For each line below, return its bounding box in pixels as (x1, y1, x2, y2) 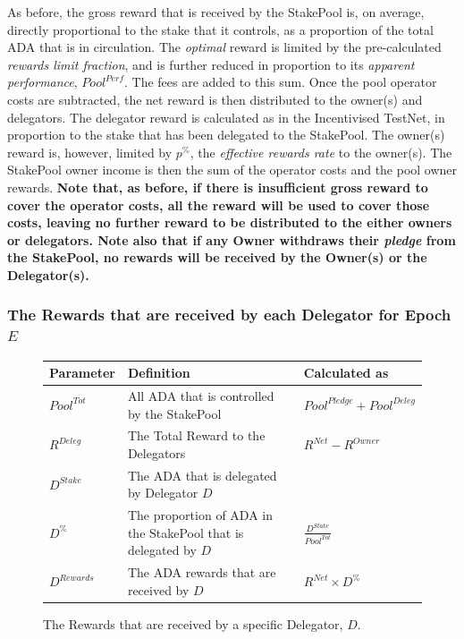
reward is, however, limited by (7, 142, 173, 161)
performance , (7, 72, 78, 91)
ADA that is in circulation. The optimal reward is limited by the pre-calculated (7, 38, 442, 56)
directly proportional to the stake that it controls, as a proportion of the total (7, 20, 434, 38)
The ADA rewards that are (127, 563, 276, 582)
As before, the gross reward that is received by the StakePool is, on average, (7, 3, 425, 21)
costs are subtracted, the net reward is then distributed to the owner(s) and (7, 89, 423, 108)
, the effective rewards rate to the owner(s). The (190, 142, 452, 161)
